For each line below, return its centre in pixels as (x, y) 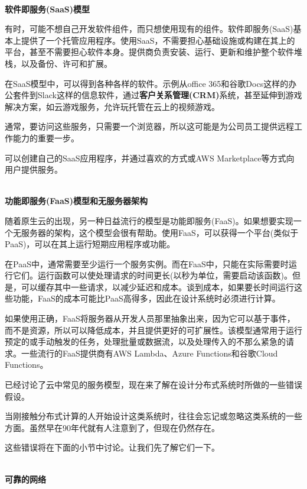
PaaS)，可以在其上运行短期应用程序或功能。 (90, 244)
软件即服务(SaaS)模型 (48, 9)
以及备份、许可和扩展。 (66, 63)
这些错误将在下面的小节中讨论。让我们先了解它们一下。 (112, 447)
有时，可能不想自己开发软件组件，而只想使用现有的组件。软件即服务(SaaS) (149, 29)
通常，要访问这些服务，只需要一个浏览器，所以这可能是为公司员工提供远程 (149, 126)
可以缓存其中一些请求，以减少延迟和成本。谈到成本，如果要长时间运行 (157, 286)
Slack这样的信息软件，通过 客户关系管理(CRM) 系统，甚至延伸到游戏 (170, 95)
